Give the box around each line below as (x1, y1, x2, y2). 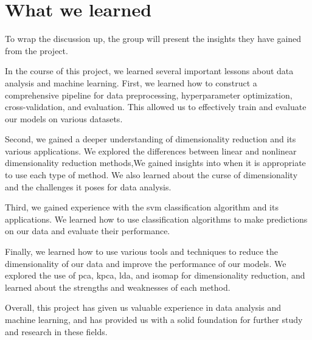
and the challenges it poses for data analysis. (5, 180, 172, 193)
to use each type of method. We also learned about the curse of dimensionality (5, 168, 298, 181)
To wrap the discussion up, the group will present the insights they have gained (5, 32, 302, 45)
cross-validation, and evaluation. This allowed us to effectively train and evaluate (5, 100, 307, 113)
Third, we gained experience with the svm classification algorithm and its (5, 201, 279, 213)
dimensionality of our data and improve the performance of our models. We (5, 257, 286, 269)
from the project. (5, 44, 68, 57)
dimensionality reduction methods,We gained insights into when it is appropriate (5, 156, 306, 169)
